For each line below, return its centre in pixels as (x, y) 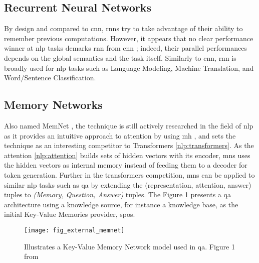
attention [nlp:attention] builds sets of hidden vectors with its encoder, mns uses (127, 155)
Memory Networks (53, 105)
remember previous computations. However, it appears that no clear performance (129, 38)
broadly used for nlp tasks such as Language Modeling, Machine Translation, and (129, 68)
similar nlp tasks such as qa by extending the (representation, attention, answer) (128, 184)
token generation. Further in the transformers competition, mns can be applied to (129, 174)
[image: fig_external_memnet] (74, 230)
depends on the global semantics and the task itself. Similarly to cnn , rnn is (120, 57)
